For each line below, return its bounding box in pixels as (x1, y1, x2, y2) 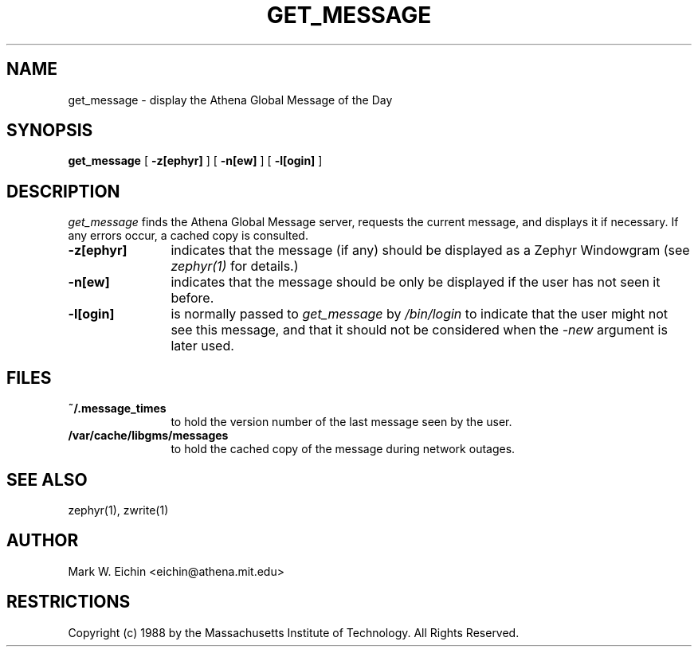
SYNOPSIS (6, 120, 93, 141)
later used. (171, 338, 234, 354)
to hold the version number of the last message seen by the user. (171, 415, 512, 429)
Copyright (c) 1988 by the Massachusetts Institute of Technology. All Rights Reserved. (68, 625, 520, 639)
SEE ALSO (6, 469, 88, 490)
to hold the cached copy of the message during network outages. (171, 442, 516, 456)
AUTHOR (6, 530, 79, 551)
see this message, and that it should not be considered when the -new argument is (171, 322, 668, 338)
